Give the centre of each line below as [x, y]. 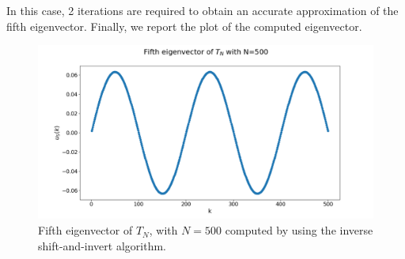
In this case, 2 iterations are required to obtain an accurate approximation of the [202, 10]
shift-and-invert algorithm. [102, 245]
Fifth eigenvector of [85, 230]
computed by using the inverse [299, 230]
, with [163, 230]
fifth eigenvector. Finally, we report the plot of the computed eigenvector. [184, 26]
